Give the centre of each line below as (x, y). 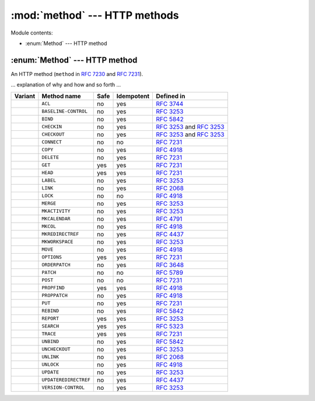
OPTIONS (52, 257)
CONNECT (52, 142)
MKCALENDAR (56, 219)
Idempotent (133, 96)
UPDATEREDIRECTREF (66, 380)
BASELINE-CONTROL (64, 111)
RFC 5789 (170, 272)
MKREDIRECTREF (60, 234)
